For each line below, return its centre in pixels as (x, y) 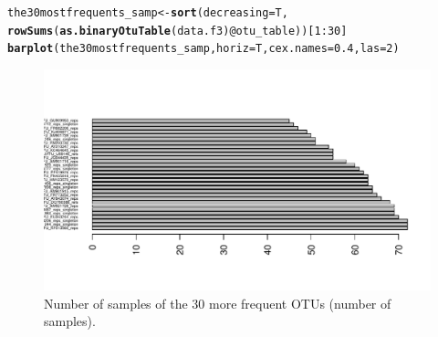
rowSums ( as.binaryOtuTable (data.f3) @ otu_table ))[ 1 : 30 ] (177, 31)
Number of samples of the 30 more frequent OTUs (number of (218, 303)
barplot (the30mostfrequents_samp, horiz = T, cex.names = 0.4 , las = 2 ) (203, 49)
